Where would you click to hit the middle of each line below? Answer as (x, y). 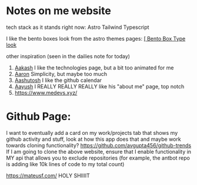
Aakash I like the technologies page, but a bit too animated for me (94, 67)
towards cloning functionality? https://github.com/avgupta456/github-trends (99, 145)
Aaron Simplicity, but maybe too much (61, 74)
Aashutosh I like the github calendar (58, 80)
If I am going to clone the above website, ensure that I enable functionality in (99, 151)
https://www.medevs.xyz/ (46, 92)
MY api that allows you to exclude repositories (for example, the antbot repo (98, 158)
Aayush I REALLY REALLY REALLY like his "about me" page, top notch (99, 86)
